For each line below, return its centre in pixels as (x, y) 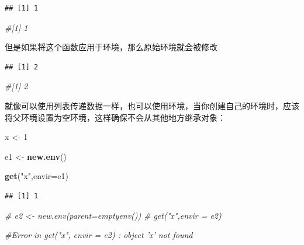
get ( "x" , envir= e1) (37, 176)
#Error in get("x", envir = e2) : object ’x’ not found (99, 235)
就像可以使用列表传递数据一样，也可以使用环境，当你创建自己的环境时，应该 (152, 105)
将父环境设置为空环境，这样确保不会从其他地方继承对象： (115, 117)
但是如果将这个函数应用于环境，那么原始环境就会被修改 (111, 47)
